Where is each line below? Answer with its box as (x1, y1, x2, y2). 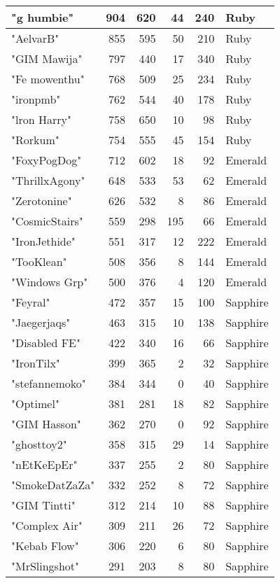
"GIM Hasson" (11, 416, 81, 432)
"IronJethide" (11, 233, 76, 249)
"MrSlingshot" (11, 558, 80, 574)
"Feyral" (11, 294, 50, 310)
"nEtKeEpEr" (11, 456, 78, 472)
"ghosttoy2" (11, 436, 67, 452)
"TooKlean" (11, 253, 67, 269)
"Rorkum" (11, 132, 59, 148)
